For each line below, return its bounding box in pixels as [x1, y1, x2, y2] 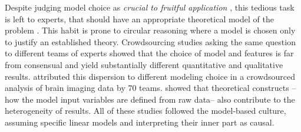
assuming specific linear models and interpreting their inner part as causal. [5, 116, 274, 128]
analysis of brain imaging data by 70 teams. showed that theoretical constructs [5, 82, 289, 94]
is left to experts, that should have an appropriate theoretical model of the [5, 12, 274, 25]
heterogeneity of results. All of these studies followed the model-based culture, [5, 104, 286, 117]
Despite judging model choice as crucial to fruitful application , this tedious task [5, 1, 295, 13]
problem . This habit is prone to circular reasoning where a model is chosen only [5, 24, 296, 36]
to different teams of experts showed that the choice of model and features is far [5, 47, 294, 59]
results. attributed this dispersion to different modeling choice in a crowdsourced [5, 70, 296, 82]
